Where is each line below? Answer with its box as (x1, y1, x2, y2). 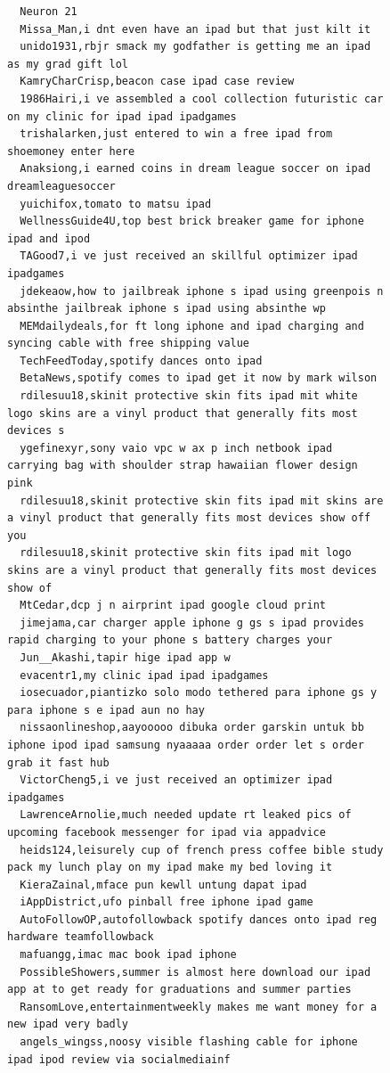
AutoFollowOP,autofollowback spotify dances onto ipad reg (20, 913, 378, 926)
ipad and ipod (7, 232, 91, 245)
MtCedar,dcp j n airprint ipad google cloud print (20, 599, 326, 612)
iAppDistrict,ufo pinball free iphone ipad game (20, 896, 313, 909)
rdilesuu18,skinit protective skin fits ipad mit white (20, 389, 358, 403)
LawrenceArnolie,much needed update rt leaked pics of (20, 808, 352, 822)
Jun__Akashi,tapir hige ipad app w (20, 651, 231, 664)
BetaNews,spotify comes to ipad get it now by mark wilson (20, 372, 378, 385)
